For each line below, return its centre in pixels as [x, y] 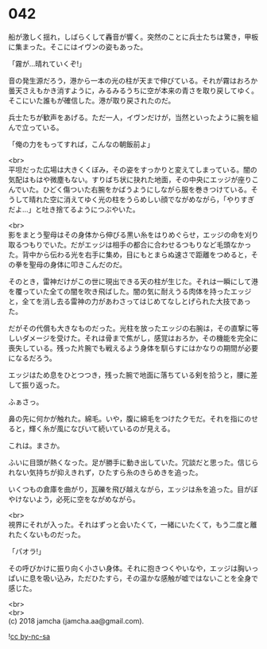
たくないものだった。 [50, 534]
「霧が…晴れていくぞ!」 [47, 64]
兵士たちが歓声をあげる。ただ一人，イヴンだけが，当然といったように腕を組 [133, 117]
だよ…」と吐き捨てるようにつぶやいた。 [74, 209]
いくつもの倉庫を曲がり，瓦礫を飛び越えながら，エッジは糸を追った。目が [130, 489]
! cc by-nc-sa [29, 636]
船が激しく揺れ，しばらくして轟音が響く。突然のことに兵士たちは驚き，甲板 [133, 37]
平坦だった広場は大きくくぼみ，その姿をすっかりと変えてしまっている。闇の [133, 169]
